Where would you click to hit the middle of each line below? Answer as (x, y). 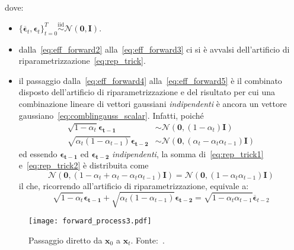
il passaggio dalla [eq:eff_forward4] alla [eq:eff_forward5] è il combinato (150, 80)
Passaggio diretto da (65, 240)
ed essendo (38, 153)
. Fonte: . (148, 240)
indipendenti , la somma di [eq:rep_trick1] (188, 153)
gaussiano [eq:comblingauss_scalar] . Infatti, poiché (111, 115)
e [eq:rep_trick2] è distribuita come (84, 165)
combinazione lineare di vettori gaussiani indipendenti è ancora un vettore (153, 103)
